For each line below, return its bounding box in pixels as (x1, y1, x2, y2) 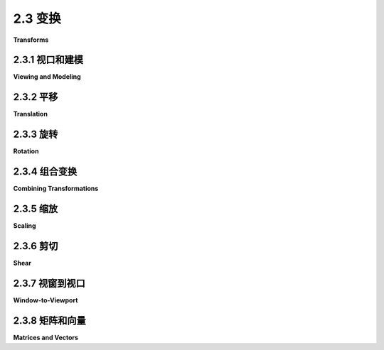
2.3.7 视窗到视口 (13, 277, 85, 289)
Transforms (13, 35, 49, 44)
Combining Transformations (13, 185, 99, 193)
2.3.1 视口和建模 (13, 54, 84, 66)
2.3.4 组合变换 (13, 165, 78, 177)
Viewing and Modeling (13, 72, 81, 81)
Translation (13, 110, 48, 119)
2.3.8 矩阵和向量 (13, 315, 86, 327)
